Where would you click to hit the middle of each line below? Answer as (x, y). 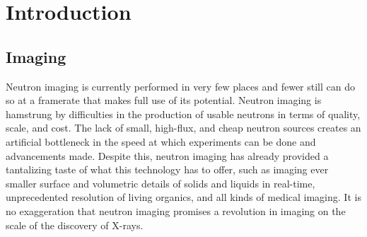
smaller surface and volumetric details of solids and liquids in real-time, (161, 183)
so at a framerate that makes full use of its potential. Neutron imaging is (164, 100)
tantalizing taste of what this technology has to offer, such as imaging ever (167, 169)
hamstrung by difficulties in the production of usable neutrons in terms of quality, (183, 114)
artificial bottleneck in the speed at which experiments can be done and (161, 141)
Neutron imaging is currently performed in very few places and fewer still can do (181, 86)
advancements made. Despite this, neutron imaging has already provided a (167, 155)
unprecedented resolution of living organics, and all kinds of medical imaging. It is (183, 197)
